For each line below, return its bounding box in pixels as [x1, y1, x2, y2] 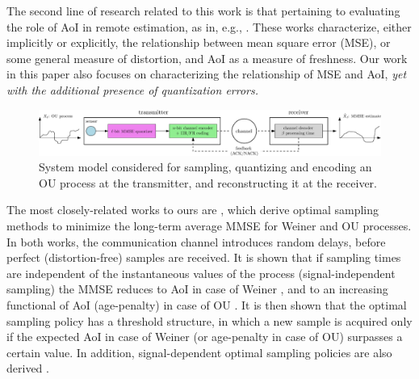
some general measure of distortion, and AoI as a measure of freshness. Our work [6, 49, 408, 66]
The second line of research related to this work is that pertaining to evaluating [6, 2, 400, 19]
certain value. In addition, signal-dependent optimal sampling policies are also [6, 343, 392, 360]
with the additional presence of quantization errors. [6, 81, 259, 98]
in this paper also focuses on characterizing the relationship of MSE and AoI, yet [6, 65, 407, 82]
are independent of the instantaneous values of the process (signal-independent [6, 264, 396, 281]
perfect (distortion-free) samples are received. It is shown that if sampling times [6, 249, 401, 266]
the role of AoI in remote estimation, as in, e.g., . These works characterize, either [6, 18, 412, 35]
